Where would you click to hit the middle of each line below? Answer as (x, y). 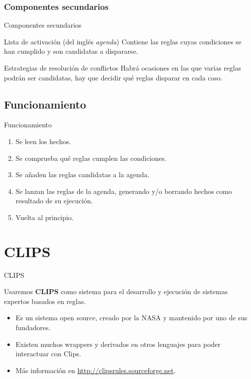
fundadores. (33, 327)
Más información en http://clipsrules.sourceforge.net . (95, 370)
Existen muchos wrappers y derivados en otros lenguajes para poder (118, 344)
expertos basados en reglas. (45, 301)
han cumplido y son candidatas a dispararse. (71, 51)
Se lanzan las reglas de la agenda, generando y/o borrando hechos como (124, 191)
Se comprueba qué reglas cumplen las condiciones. (91, 158)
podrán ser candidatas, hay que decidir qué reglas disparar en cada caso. (113, 77)
